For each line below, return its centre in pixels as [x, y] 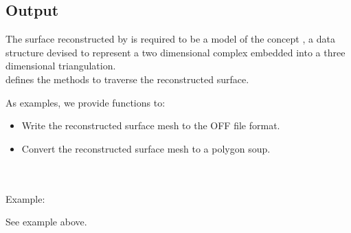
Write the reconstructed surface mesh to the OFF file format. [151, 125]
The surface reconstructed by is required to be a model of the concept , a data [170, 39]
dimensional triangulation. [61, 66]
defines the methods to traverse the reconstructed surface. [127, 79]
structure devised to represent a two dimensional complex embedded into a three [175, 52]
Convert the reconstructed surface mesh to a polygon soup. [146, 148]
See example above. [46, 222]
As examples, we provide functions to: [86, 102]
